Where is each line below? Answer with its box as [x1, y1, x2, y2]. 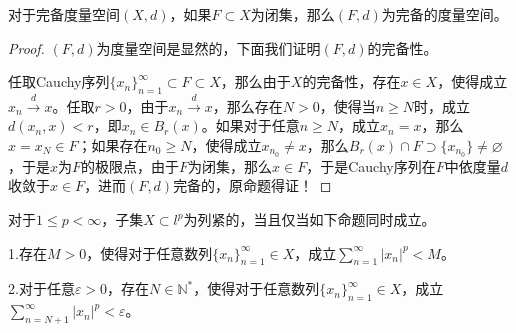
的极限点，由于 [81, 155, 180, 176]
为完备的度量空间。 [381, 4, 508, 24]
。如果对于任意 [201, 115, 300, 136]
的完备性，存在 [302, 71, 401, 92]
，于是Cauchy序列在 [306, 155, 436, 176]
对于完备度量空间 [8, 4, 120, 24]
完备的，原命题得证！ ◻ [173, 175, 332, 196]
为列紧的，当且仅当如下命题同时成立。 [183, 209, 436, 230]
